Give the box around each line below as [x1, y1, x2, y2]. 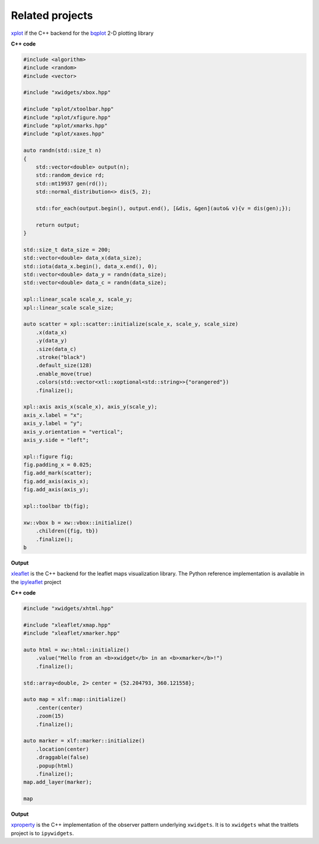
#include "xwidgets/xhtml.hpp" [23, 605, 115, 612]
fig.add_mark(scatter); [23, 470, 93, 476]
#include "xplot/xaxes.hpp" [23, 131, 105, 137]
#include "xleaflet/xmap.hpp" [23, 621, 111, 628]
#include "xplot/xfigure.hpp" [23, 114, 111, 121]
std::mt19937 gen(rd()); [35, 180, 108, 187]
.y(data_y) [35, 337, 67, 344]
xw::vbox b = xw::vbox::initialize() [23, 519, 133, 526]
